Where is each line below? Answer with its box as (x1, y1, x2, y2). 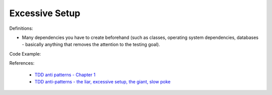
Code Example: (9, 51, 41, 57)
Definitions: (9, 25, 33, 31)
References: (9, 60, 35, 66)
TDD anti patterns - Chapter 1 (34, 71, 96, 78)
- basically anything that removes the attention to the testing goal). (22, 41, 161, 47)
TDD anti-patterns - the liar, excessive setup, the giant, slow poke (34, 78, 171, 84)
